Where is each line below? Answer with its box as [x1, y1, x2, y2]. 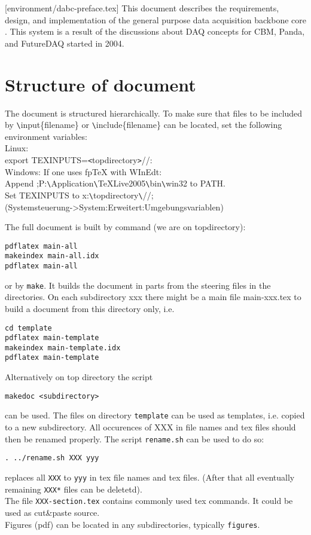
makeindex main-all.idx [5, 252, 99, 261]
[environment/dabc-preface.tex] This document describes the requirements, [5, 2, 279, 14]
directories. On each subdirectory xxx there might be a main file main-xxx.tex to [5, 291, 301, 303]
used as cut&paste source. [5, 506, 100, 518]
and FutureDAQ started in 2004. [5, 36, 124, 49]
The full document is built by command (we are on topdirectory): [5, 221, 246, 233]
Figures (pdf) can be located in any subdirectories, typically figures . [5, 518, 260, 530]
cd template [5, 323, 52, 332]
